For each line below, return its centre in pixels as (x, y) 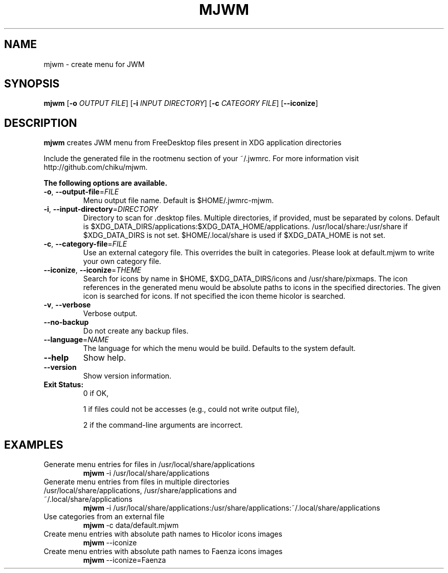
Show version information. (127, 376)
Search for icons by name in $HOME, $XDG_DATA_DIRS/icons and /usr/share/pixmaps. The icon (245, 279)
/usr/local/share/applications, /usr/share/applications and (140, 491)
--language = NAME (76, 340)
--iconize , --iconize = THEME (93, 270)
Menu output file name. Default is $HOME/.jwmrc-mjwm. (178, 201)
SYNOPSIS (32, 84)
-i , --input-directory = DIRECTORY (101, 209)
